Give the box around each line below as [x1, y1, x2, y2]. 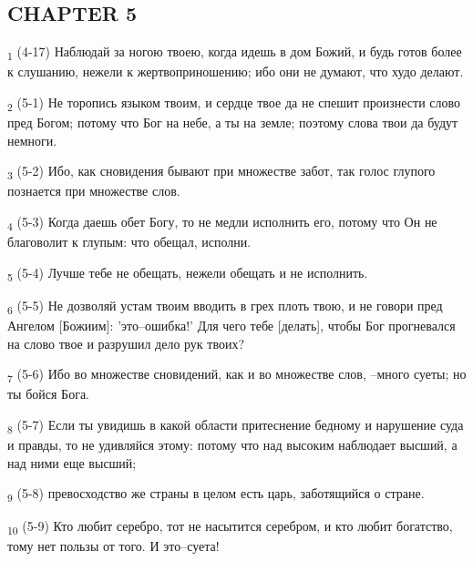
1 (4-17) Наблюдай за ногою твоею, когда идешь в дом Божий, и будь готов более [7, 42, 462, 63]
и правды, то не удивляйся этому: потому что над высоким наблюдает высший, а [7, 434, 458, 454]
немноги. [7, 130, 57, 149]
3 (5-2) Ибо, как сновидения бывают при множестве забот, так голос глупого [7, 161, 436, 183]
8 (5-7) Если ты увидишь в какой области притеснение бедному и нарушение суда [7, 414, 464, 436]
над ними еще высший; [7, 453, 137, 472]
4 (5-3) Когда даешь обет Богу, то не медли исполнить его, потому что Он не [7, 211, 437, 233]
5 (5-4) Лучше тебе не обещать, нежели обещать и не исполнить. [7, 262, 368, 284]
